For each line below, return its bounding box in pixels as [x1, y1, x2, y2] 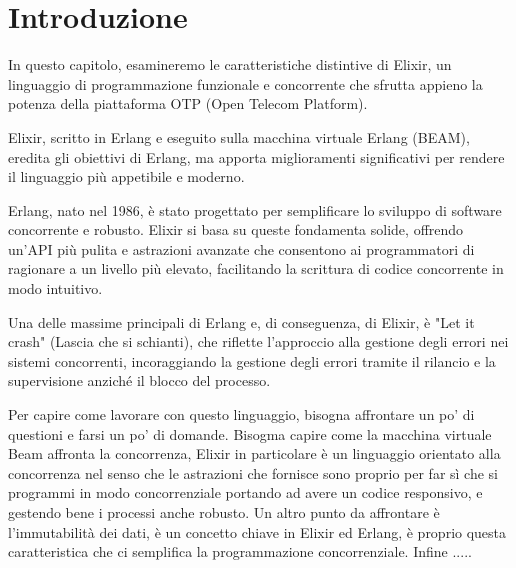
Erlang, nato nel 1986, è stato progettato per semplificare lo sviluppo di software [8, 199, 502, 220]
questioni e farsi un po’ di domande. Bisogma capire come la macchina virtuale [8, 423, 492, 444]
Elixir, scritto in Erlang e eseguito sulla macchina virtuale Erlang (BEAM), [8, 126, 470, 147]
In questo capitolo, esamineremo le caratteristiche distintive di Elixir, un [8, 54, 452, 75]
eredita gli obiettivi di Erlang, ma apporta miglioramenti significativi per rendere [8, 146, 505, 167]
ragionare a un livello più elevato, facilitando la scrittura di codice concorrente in [8, 258, 504, 279]
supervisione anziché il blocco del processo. [8, 370, 271, 391]
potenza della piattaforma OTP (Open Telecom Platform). [8, 93, 368, 114]
